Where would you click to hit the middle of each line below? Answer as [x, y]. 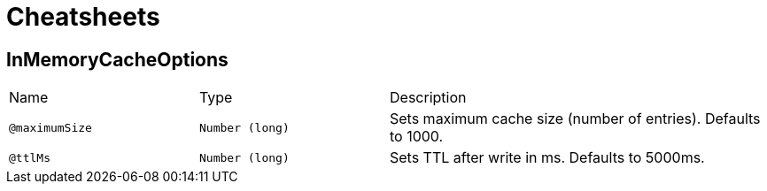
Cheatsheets [83, 17]
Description [428, 98]
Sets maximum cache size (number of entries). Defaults [575, 119]
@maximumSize [50, 127]
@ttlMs [30, 157]
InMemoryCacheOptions [117, 59]
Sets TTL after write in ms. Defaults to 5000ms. [547, 158]
